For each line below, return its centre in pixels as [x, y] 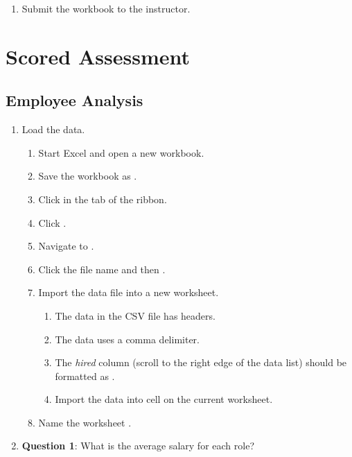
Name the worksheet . [85, 422]
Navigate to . [66, 246]
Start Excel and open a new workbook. [121, 152]
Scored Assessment [98, 56]
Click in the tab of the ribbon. [103, 199]
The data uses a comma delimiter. [127, 339]
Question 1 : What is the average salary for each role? [138, 446]
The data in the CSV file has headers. [135, 315]
